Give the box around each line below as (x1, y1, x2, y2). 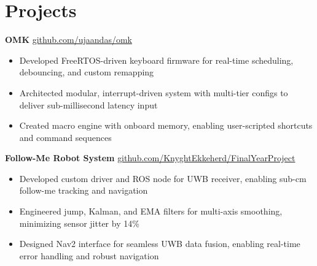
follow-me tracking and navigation (19, 184, 148, 197)
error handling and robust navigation (19, 249, 159, 262)
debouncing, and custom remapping (19, 66, 154, 78)
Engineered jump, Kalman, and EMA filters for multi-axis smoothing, (19, 205, 283, 218)
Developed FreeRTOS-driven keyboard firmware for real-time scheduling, (19, 53, 294, 66)
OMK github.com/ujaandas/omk (5, 33, 132, 46)
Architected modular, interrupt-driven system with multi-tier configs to (19, 86, 288, 99)
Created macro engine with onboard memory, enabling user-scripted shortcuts (19, 119, 313, 132)
